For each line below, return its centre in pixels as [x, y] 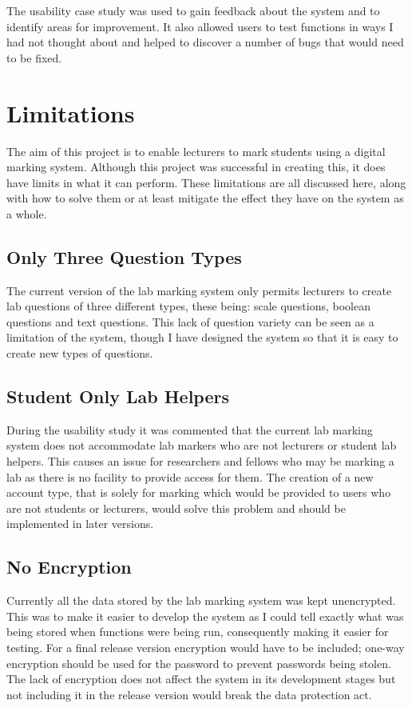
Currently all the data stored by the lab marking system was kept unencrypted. [201, 600]
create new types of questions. [80, 353]
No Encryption [69, 567]
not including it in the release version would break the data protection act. [189, 694]
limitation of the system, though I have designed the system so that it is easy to [202, 337]
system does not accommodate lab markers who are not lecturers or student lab [202, 445]
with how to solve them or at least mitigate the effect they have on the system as [205, 198]
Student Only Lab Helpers [118, 396]
